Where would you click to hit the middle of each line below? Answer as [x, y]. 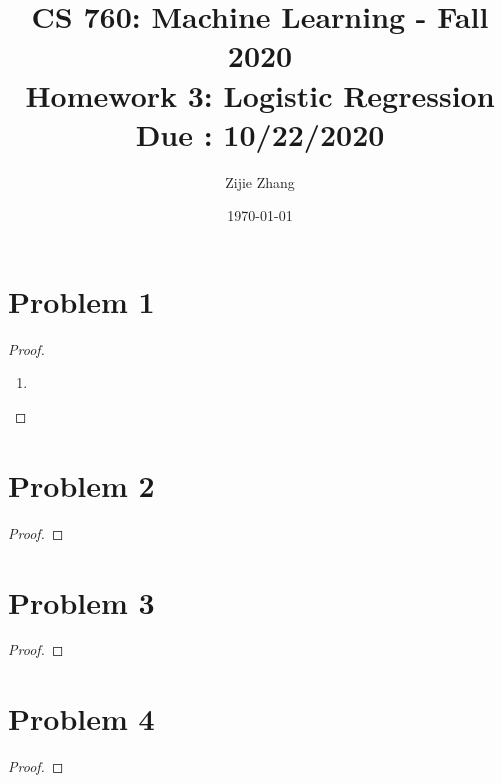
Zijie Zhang [260, 181]
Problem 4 [81, 718]
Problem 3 [81, 601]
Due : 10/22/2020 [260, 133]
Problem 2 [81, 484]
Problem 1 [81, 300]
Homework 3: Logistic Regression [260, 94]
